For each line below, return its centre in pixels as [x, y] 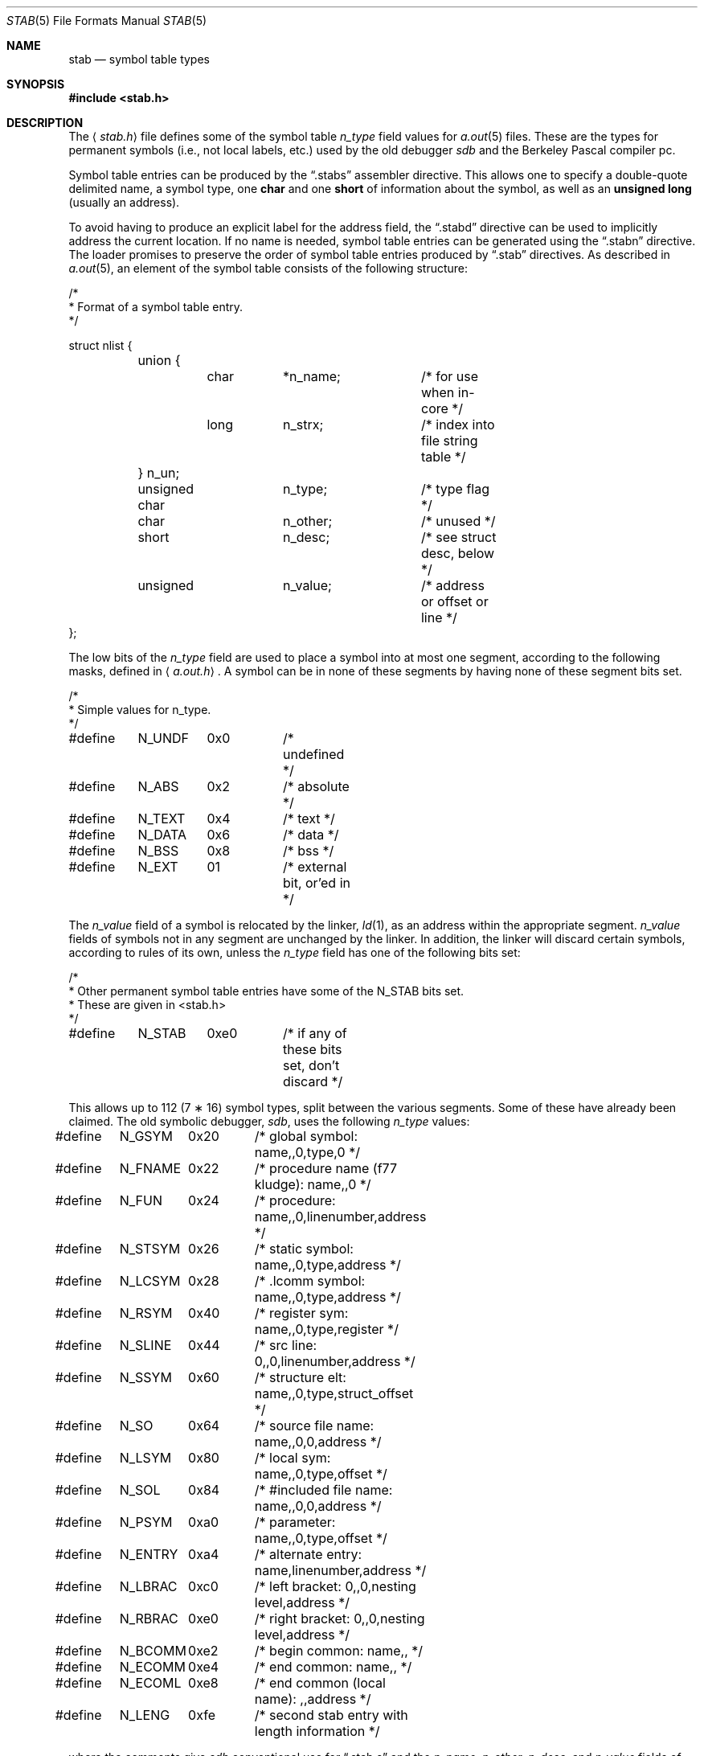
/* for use [450, 376]
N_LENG [145, 1715]
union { [159, 360]
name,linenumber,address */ [340, 1570]
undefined [313, 754]
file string [449, 441]
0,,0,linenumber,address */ [335, 1361]
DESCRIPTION [45, 123]
